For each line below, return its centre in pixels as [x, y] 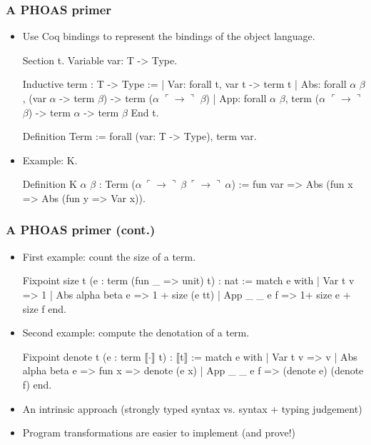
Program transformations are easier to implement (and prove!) [159, 432]
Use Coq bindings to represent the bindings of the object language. [169, 36]
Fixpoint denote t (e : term [82, 356]
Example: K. [50, 160]
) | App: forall [236, 98]
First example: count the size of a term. [109, 256]
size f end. [44, 308]
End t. [145, 112]
